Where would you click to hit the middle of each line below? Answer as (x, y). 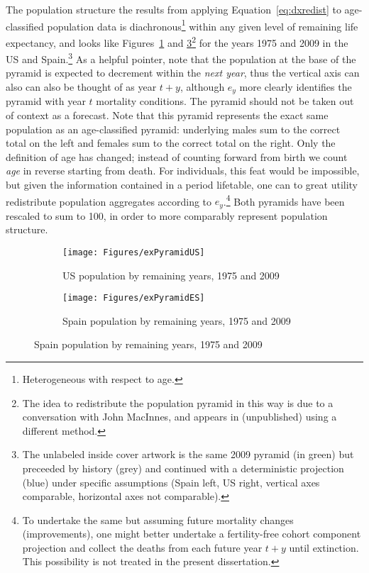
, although (202, 86)
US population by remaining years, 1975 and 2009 (171, 275)
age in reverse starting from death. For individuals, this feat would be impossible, (183, 171)
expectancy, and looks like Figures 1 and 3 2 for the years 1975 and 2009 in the (177, 41)
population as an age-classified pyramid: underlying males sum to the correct (173, 129)
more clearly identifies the (296, 86)
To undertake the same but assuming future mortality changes (158, 519)
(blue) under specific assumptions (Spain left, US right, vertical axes (171, 482)
